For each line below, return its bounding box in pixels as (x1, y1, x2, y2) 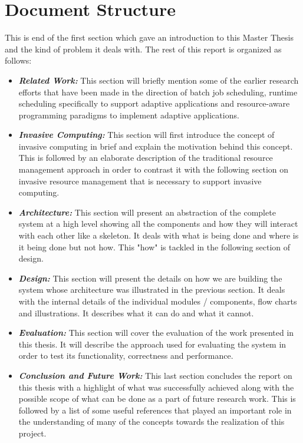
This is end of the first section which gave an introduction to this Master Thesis (5, 31, 294, 44)
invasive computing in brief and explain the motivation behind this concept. (18, 140, 293, 152)
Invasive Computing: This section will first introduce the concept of (18, 128, 275, 141)
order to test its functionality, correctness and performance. (18, 349, 233, 362)
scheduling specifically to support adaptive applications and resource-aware (18, 97, 290, 110)
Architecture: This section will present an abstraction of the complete (18, 206, 276, 218)
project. (18, 427, 47, 439)
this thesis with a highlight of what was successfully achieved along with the (18, 381, 294, 393)
